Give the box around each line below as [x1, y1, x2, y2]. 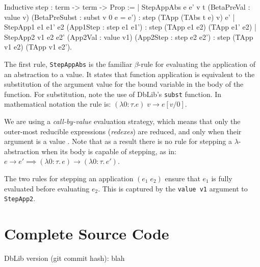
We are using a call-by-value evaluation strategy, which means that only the [4, 116, 241, 127]
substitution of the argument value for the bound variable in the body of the [4, 79, 244, 89]
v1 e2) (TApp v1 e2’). [4, 41, 72, 52]
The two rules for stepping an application [4, 173, 134, 184]
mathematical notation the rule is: [4, 99, 111, 109]
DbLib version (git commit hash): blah [4, 253, 125, 263]
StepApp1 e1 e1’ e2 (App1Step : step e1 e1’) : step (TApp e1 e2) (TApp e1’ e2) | [4, 21, 256, 32]
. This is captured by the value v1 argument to [98, 183, 248, 193]
